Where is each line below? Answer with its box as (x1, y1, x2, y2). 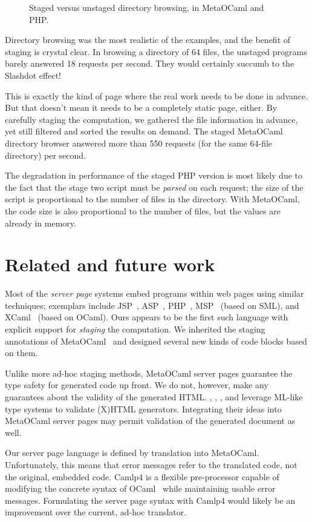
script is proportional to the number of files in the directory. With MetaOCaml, (5, 193, 300, 205)
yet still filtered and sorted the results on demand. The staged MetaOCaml (5, 125, 283, 137)
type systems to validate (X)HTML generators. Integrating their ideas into (5, 402, 282, 415)
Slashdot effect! (5, 68, 62, 81)
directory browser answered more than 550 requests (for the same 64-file (5, 136, 273, 149)
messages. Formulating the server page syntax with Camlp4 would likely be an (5, 494, 296, 506)
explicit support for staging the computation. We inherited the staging (5, 323, 265, 335)
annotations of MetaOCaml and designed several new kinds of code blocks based (5, 334, 307, 347)
